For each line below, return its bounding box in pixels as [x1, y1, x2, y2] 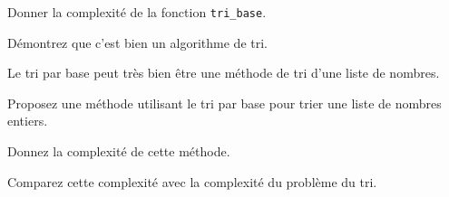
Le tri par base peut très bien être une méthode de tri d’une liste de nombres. [7, 63, 440, 82]
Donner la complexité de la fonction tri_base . [7, 3, 267, 21]
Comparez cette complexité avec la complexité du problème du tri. [7, 172, 377, 191]
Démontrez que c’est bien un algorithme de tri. [7, 33, 268, 52]
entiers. [7, 111, 48, 130]
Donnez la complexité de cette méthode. [7, 142, 230, 161]
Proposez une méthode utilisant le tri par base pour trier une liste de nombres [7, 93, 442, 112]
